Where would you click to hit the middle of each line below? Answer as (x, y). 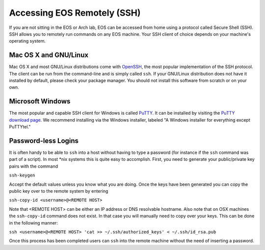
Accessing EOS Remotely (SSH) (75, 13)
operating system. (27, 41)
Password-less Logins (44, 140)
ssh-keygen (22, 175)
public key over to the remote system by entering (59, 191)
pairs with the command (34, 166)
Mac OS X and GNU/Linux (49, 55)
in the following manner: (34, 223)
